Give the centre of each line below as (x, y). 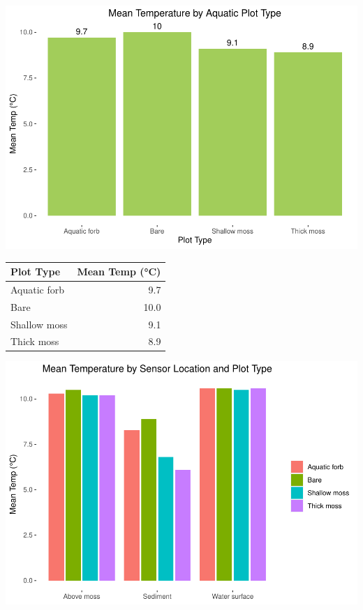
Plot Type (36, 272)
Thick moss (35, 341)
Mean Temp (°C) (119, 272)
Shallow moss (39, 324)
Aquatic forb (38, 289)
